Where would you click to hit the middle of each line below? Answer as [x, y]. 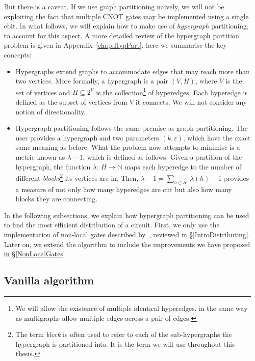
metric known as [40, 156]
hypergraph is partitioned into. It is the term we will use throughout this [125, 344]
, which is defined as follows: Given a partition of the [163, 156]
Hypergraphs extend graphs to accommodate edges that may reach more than [132, 71]
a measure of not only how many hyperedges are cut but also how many [124, 189]
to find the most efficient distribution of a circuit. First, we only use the [112, 225]
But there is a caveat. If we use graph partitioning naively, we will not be [114, 6]
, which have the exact [217, 137]
